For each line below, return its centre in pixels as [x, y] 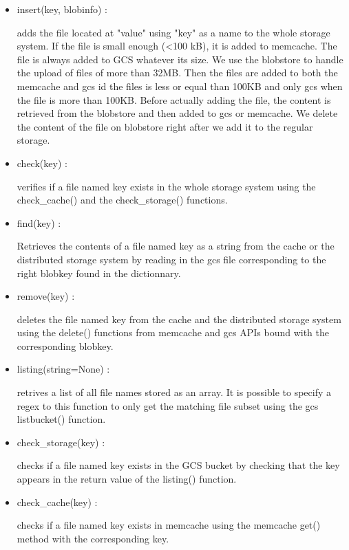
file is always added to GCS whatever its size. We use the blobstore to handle [180, 59]
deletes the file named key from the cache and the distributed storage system [179, 319]
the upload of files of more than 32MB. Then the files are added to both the [177, 73]
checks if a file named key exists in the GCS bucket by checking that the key [178, 465]
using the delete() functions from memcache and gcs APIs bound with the [173, 332]
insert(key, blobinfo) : [62, 9]
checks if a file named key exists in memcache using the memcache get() [169, 525]
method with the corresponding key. [93, 538]
